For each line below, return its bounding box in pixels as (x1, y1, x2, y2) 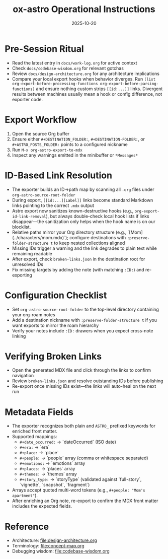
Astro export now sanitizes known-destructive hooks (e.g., (12, 207, 134, 214)
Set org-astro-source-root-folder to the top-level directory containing (12, 306, 159, 312)
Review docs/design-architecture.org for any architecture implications (12, 71, 159, 77)
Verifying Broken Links (5, 351, 102, 362)
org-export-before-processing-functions (12, 81, 98, 86)
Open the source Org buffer (12, 130, 70, 136)
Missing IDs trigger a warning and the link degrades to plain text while (12, 245, 157, 251)
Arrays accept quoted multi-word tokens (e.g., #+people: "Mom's (12, 487, 145, 493)
